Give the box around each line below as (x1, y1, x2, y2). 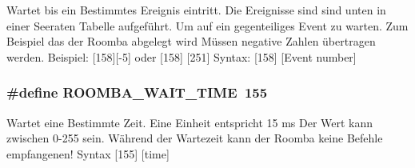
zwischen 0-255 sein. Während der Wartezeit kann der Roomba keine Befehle (6, 130, 383, 146)
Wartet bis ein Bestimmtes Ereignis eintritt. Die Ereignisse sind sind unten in (6, 2, 386, 18)
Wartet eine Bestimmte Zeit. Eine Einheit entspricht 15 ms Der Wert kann (6, 114, 373, 130)
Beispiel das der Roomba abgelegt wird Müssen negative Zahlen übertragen (6, 33, 376, 50)
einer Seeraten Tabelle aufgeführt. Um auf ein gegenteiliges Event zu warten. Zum (6, 17, 409, 34)
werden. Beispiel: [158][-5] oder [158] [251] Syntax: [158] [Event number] (6, 48, 357, 65)
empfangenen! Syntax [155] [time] (6, 145, 170, 162)
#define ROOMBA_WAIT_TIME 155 (6, 82, 268, 102)
